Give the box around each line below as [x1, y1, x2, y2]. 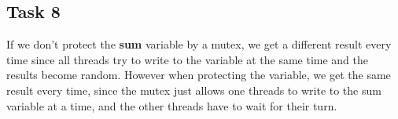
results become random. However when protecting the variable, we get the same [6, 67, 391, 83]
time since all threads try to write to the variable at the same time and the [6, 51, 368, 67]
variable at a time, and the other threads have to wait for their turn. [6, 97, 337, 114]
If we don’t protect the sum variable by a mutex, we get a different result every [6, 36, 392, 52]
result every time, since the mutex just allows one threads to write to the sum [6, 81, 381, 98]
